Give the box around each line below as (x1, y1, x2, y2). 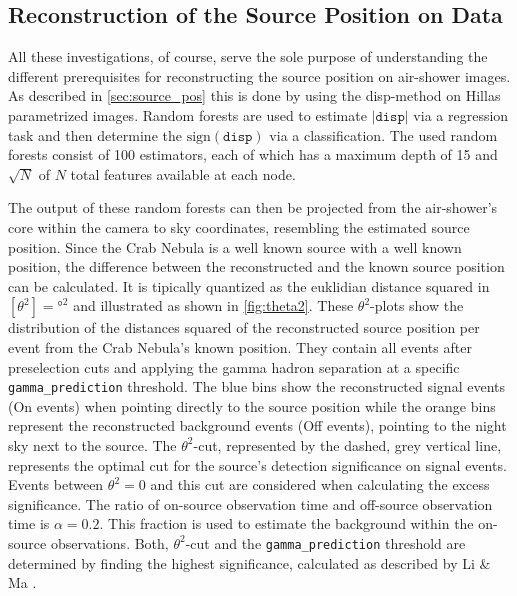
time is (8, 513, 50, 534)
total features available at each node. (70, 163, 296, 184)
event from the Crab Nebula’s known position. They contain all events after (8, 336, 472, 357)
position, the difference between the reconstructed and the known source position (8, 256, 505, 277)
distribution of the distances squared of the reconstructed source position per (8, 317, 480, 338)
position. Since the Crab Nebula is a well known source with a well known (8, 236, 462, 257)
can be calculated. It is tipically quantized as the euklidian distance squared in (8, 275, 490, 296)
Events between (8, 474, 104, 495)
